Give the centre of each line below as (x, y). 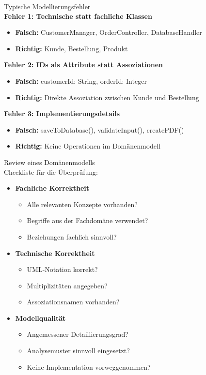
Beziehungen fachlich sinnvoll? (72, 236)
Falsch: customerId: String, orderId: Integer (81, 81)
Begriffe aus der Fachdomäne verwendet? (87, 220)
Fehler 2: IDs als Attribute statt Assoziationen (83, 65)
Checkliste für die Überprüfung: (51, 172)
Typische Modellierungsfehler (47, 6)
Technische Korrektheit (55, 253)
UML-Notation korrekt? (62, 269)
